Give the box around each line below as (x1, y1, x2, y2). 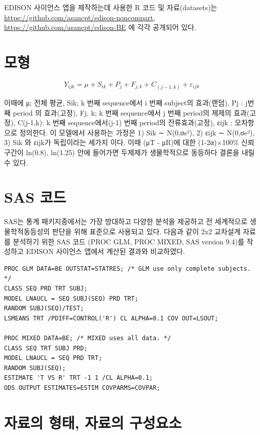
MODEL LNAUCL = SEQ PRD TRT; (4, 354, 102, 362)
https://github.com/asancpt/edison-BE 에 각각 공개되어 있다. (4, 22, 197, 32)
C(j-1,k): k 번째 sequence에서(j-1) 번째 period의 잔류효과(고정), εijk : (17, 117, 233, 128)
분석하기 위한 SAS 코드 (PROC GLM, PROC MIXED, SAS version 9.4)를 (13, 236, 244, 246)
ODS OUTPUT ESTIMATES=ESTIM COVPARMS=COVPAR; (4, 384, 160, 391)
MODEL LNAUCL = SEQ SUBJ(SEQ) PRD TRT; (4, 295, 138, 302)
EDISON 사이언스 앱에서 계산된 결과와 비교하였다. (26, 246, 185, 257)
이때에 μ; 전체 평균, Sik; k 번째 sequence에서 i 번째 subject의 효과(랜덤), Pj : (4, 97, 243, 108)
